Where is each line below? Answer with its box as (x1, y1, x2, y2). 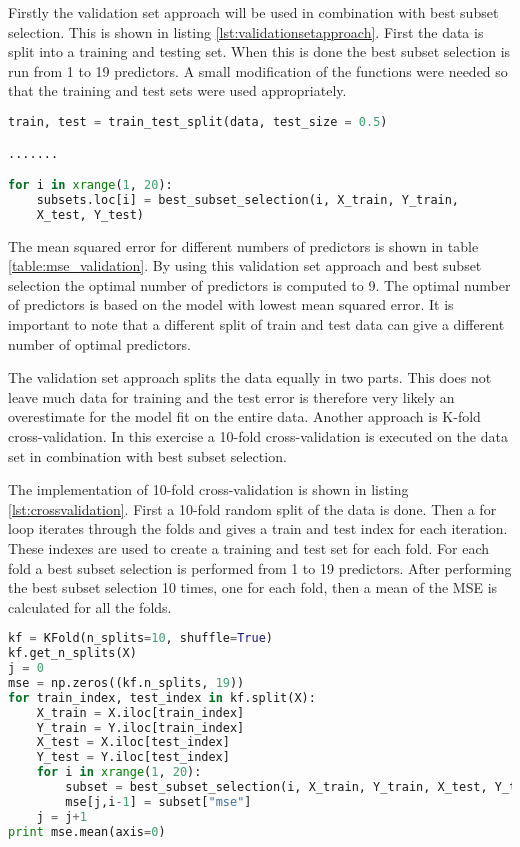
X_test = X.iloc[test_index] (36, 735, 230, 750)
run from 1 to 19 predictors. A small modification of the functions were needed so (8, 60, 508, 81)
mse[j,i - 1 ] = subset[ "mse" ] (65, 794, 252, 809)
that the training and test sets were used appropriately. (8, 80, 347, 101)
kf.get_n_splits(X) (8, 646, 137, 661)
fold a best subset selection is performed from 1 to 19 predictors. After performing (8, 557, 512, 578)
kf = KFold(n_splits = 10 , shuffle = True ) (8, 631, 273, 646)
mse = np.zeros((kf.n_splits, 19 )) (8, 675, 245, 690)
